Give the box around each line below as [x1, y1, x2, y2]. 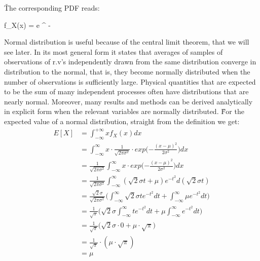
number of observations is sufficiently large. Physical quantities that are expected [4, 76, 256, 87]
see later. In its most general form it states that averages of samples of [4, 46, 223, 57]
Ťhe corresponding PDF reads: [4, 3, 100, 13]
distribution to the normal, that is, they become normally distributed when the [4, 66, 250, 77]
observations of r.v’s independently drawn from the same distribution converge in [4, 56, 256, 67]
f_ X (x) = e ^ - [4, 19, 51, 30]
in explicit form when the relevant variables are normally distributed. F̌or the [4, 106, 244, 117]
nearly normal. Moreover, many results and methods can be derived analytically [4, 96, 253, 106]
